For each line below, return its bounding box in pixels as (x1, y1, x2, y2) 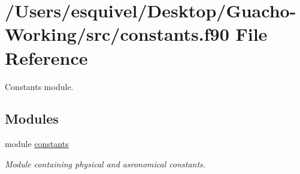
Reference (5, 45, 88, 70)
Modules (5, 109, 59, 128)
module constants (5, 137, 69, 150)
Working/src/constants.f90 (5, 22, 229, 46)
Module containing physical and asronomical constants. (5, 157, 206, 170)
